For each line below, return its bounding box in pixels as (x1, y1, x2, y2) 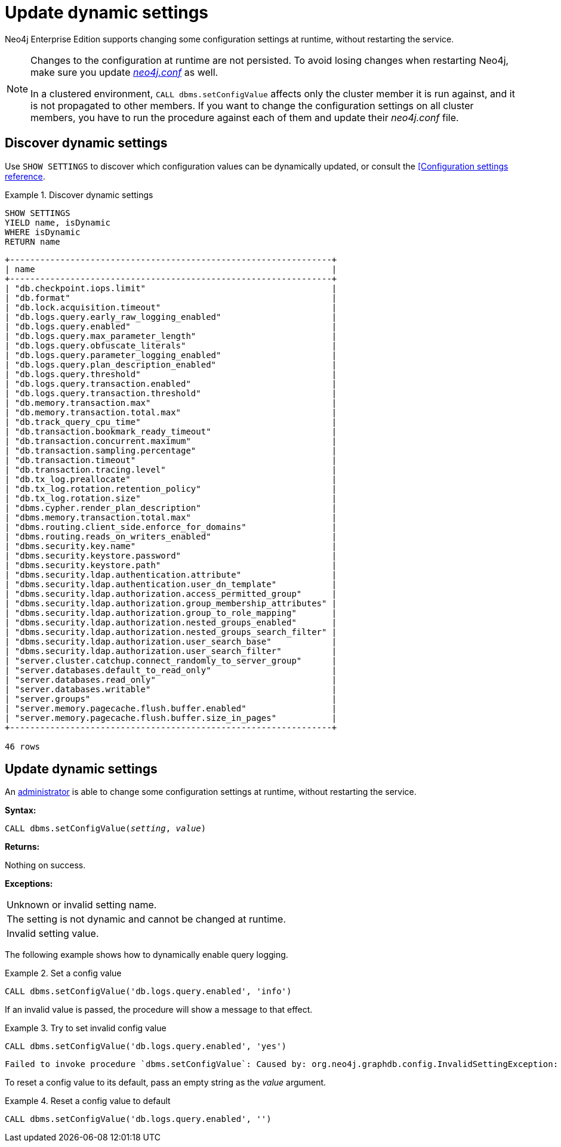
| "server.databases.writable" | (5, 684, 337, 694)
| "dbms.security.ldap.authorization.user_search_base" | (5, 636, 337, 646)
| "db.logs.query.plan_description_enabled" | (5, 359, 337, 369)
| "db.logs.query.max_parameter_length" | (5, 331, 337, 341)
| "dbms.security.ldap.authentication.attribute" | (5, 569, 337, 579)
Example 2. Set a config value (5, 968, 122, 979)
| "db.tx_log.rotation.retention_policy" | (5, 483, 337, 494)
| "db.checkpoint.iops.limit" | (5, 283, 337, 293)
